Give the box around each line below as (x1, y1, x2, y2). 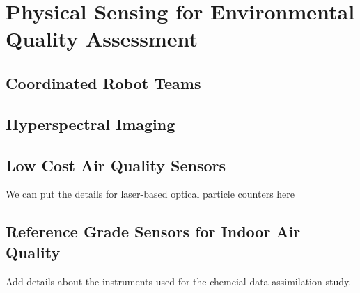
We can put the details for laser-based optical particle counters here (6, 187, 295, 201)
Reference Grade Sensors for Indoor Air (6, 221, 301, 242)
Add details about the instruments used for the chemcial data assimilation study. (6, 274, 352, 288)
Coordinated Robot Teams (6, 72, 201, 93)
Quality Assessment (6, 24, 198, 53)
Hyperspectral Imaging (6, 113, 175, 134)
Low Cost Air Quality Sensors (6, 154, 226, 175)
